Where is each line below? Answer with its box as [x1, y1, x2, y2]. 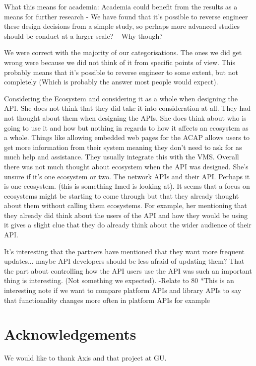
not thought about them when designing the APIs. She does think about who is [4, 112, 247, 123]
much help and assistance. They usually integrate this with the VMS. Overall [4, 151, 239, 162]
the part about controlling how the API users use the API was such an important [4, 265, 252, 276]
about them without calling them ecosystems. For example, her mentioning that [4, 200, 247, 211]
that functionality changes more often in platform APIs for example [4, 294, 210, 305]
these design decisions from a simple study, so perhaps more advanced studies [4, 21, 240, 31]
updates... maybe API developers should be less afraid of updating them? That [4, 256, 245, 266]
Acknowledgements [4, 324, 136, 344]
